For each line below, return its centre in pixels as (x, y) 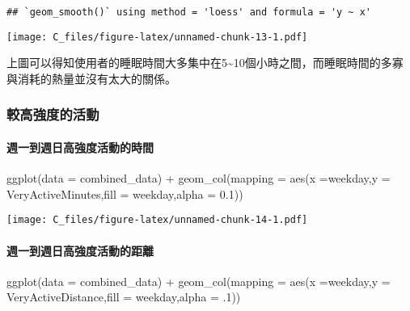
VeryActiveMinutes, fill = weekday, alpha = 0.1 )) (125, 193)
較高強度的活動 (53, 114)
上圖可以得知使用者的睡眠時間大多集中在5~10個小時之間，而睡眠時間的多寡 (205, 63)
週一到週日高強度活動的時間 (80, 147)
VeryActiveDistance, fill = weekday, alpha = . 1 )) (124, 297)
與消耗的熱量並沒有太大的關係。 (91, 78)
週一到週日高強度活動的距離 (80, 250)
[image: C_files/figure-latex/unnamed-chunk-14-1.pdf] (157, 220)
